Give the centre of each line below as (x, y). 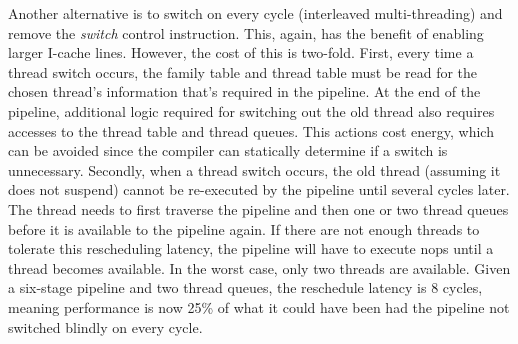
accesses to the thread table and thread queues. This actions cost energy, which (251, 130)
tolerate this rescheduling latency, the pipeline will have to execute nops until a (251, 248)
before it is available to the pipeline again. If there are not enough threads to (244, 228)
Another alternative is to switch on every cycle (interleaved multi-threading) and (255, 13)
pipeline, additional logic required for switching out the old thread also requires (251, 110)
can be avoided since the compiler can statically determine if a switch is (228, 150)
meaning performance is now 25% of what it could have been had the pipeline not (259, 306)
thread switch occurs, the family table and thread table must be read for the (243, 71)
